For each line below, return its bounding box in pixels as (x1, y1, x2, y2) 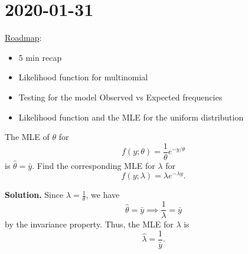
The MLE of (5, 131, 50, 143)
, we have (86, 188, 120, 201)
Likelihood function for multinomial (18, 71, 148, 83)
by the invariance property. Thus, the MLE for (5, 218, 174, 230)
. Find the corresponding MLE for (32, 159, 155, 171)
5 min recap (18, 51, 62, 63)
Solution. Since (5, 188, 64, 201)
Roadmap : (5, 31, 42, 44)
